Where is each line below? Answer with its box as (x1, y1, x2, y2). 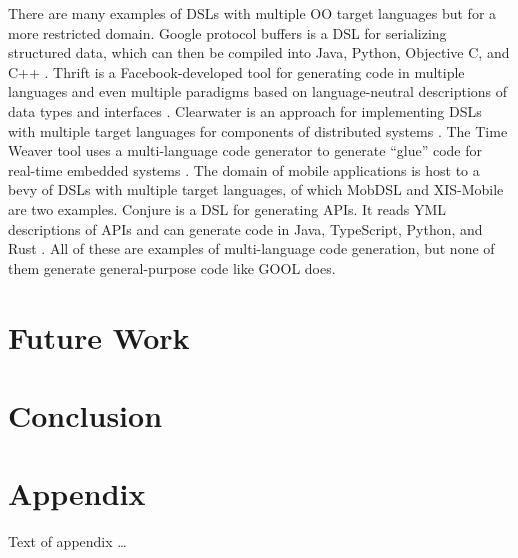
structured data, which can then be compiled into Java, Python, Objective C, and (8, 42, 510, 63)
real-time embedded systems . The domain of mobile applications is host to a (8, 159, 480, 180)
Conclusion (8, 394, 163, 435)
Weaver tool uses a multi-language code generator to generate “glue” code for (8, 140, 482, 161)
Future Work (8, 316, 190, 357)
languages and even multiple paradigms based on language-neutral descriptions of (8, 81, 508, 102)
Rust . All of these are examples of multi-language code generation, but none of (8, 238, 495, 259)
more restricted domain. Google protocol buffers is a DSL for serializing (8, 22, 447, 43)
